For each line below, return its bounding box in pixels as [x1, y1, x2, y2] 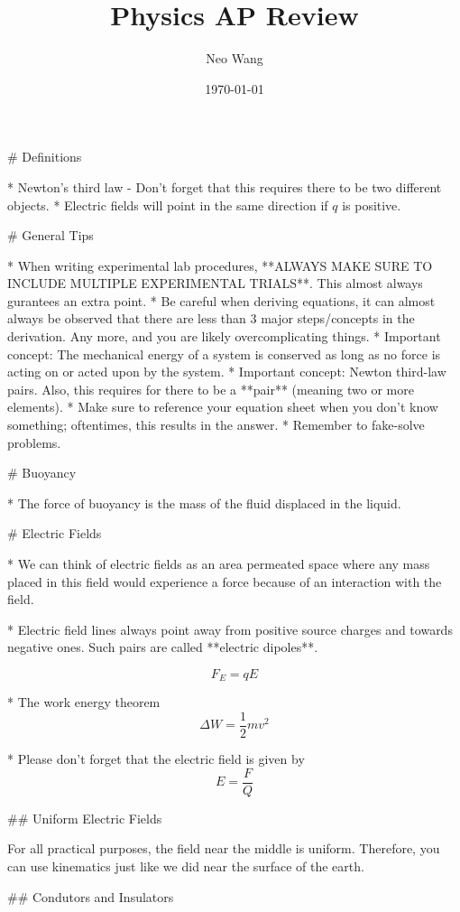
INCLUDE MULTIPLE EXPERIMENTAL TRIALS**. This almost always [7, 274, 423, 293]
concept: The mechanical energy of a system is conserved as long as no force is [7, 344, 441, 363]
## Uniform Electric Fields [7, 808, 162, 827]
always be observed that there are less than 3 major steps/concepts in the [7, 309, 415, 328]
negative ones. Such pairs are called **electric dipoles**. [7, 637, 318, 656]
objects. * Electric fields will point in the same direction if [7, 195, 328, 214]
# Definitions [7, 147, 82, 166]
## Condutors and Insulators [7, 887, 174, 906]
